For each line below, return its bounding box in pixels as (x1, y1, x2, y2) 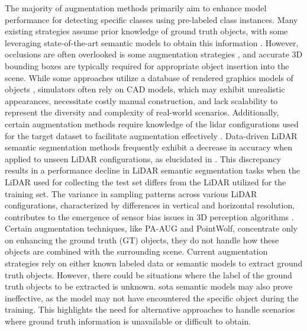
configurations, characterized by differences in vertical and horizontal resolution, (5, 199, 295, 211)
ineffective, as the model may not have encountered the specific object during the (5, 291, 299, 304)
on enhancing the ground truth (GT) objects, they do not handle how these (5, 233, 279, 246)
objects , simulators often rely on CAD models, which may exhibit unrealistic (5, 83, 285, 95)
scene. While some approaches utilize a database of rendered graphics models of (5, 71, 293, 83)
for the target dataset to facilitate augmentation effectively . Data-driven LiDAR (5, 129, 298, 142)
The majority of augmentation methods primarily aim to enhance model (5, 2, 267, 14)
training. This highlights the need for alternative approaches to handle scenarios (5, 303, 295, 316)
